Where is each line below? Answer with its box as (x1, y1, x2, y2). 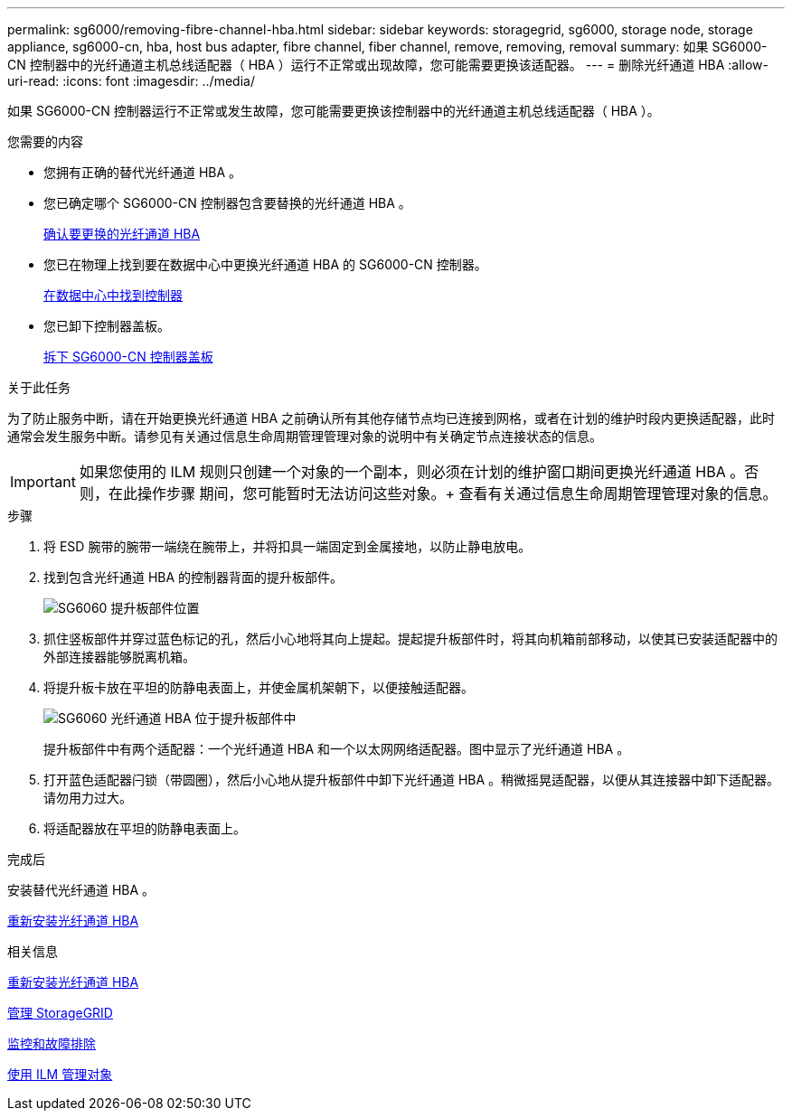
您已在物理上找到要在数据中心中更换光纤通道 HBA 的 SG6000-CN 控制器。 (43, 257, 487, 272)
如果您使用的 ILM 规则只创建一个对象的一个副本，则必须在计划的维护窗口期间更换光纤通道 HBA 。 (79, 463, 745, 481)
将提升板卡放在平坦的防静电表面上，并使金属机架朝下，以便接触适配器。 (43, 680, 474, 695)
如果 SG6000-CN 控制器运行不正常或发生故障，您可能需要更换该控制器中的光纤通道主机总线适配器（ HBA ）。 (7, 103, 660, 118)
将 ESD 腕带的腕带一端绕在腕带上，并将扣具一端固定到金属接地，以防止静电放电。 (43, 539, 532, 554)
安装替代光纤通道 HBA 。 (7, 882, 156, 897)
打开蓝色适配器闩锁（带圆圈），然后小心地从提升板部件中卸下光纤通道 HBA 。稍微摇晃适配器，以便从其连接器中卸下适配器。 (43, 772, 780, 787)
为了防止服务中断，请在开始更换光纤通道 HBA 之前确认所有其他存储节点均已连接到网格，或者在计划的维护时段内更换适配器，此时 (7, 410, 776, 426)
